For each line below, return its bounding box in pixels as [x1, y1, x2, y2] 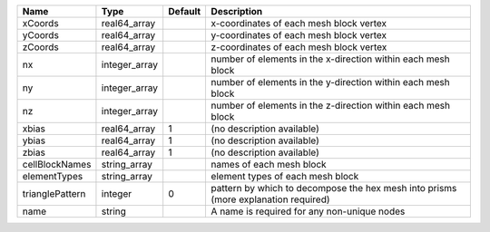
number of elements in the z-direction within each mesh [211, 100, 451, 111]
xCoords [22, 17, 59, 29]
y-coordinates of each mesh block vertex [211, 29, 387, 41]
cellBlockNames [22, 159, 92, 170]
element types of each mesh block [211, 170, 359, 182]
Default [168, 5, 201, 17]
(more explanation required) [211, 193, 330, 206]
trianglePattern [22, 188, 86, 199]
